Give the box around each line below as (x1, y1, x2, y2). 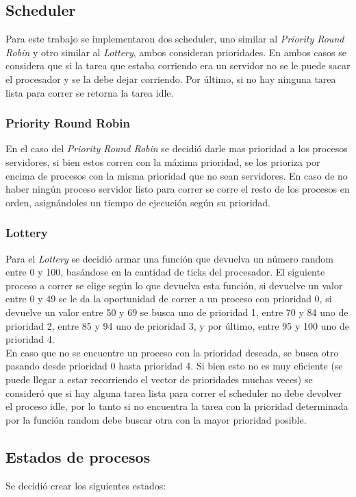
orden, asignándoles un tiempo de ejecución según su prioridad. (5, 195, 271, 209)
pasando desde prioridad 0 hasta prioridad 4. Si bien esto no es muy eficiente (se (5, 359, 343, 373)
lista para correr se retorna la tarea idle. (5, 85, 174, 99)
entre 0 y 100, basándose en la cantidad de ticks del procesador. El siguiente (5, 265, 325, 279)
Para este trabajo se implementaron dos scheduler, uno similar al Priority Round (5, 32, 344, 46)
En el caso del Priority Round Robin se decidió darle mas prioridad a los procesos (5, 141, 348, 156)
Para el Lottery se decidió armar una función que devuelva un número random (5, 251, 333, 265)
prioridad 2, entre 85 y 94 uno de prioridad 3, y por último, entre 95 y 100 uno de (5, 318, 349, 332)
